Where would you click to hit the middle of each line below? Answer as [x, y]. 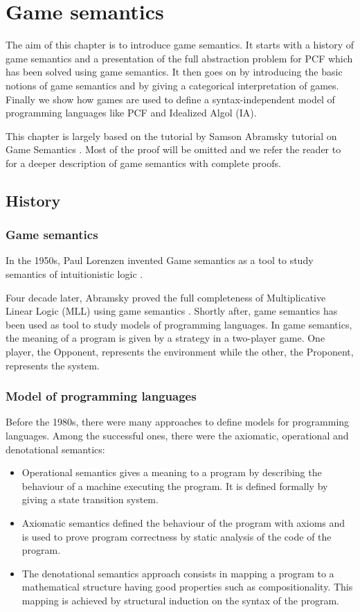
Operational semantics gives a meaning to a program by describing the [172, 472]
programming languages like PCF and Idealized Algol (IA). [131, 113]
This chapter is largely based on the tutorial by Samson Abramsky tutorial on [171, 135]
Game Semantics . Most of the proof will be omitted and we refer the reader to [173, 149]
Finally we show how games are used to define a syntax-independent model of [170, 99]
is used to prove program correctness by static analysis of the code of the [177, 536]
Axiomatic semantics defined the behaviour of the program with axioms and [183, 523]
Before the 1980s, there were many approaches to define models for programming [178, 422]
